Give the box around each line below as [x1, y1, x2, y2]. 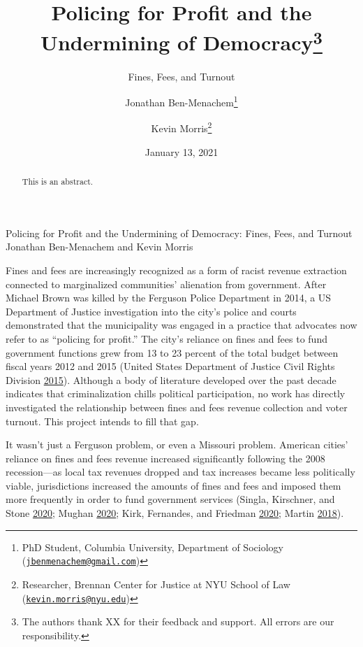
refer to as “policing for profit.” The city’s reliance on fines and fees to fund [6, 331, 327, 346]
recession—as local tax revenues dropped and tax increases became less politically [6, 464, 355, 479]
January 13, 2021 [145, 144, 218, 159]
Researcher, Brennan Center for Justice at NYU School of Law [22, 576, 290, 591]
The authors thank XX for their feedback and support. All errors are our [22, 614, 334, 629]
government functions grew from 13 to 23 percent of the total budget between [6, 345, 339, 360]
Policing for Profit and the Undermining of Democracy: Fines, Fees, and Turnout [6, 225, 353, 240]
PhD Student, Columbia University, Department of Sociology [22, 539, 283, 554]
